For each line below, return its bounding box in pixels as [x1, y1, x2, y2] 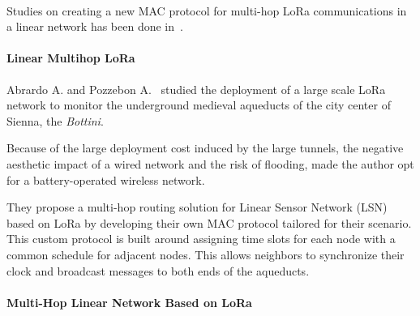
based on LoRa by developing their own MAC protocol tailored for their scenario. [6, 214, 412, 231]
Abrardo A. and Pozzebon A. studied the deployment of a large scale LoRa [6, 80, 386, 97]
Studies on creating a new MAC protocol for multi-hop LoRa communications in [6, 2, 407, 19]
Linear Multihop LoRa [6, 49, 135, 66]
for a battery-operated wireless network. [6, 171, 205, 188]
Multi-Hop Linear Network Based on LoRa [6, 293, 252, 310]
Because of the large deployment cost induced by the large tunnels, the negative [6, 139, 404, 156]
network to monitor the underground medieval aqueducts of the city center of [6, 96, 391, 113]
